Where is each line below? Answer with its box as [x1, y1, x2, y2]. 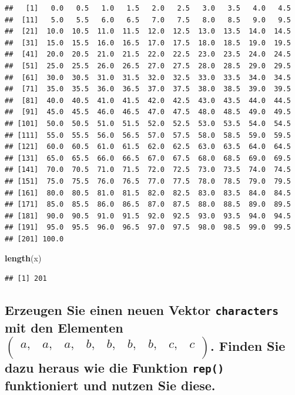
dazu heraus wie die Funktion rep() [5, 359, 224, 377]
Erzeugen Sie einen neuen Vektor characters [5, 301, 279, 319]
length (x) [5, 252, 42, 264]
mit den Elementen [5, 318, 123, 337]
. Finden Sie [210, 337, 286, 355]
